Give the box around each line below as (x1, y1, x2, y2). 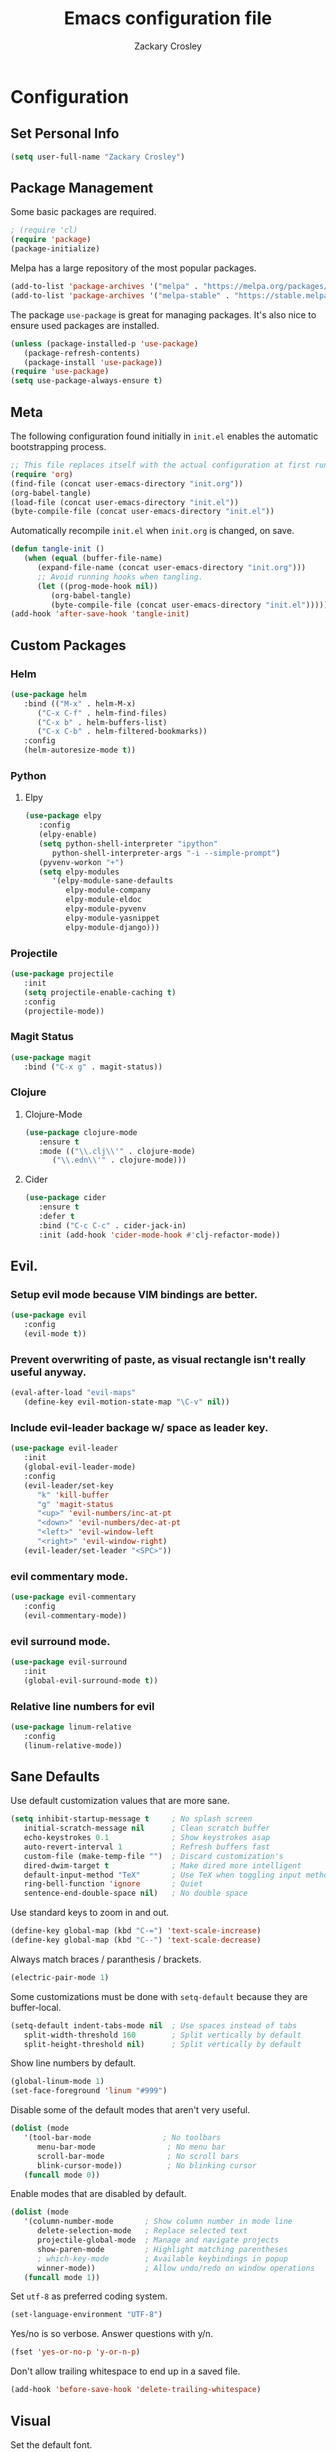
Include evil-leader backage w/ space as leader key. (10, 1420, 269, 1434)
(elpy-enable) (38, 830, 98, 840)
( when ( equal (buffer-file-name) (23, 553, 163, 564)
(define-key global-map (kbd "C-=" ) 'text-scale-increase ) (10, 1926, 262, 1936)
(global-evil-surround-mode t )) (23, 1675, 159, 1686)
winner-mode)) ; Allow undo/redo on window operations (36, 2263, 315, 2273)
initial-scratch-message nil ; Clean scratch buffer (23, 1823, 271, 1834)
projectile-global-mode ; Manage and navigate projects (36, 2235, 280, 2246)
